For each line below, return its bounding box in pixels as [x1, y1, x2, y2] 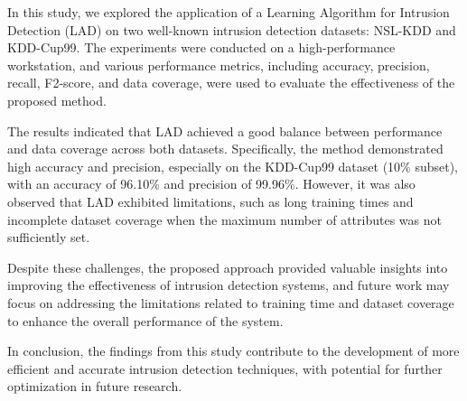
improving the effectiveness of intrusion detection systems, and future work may [7, 275, 450, 294]
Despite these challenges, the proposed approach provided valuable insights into [7, 257, 448, 276]
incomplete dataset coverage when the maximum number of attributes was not [7, 210, 442, 228]
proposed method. [7, 90, 107, 109]
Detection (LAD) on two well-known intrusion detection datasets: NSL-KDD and [7, 20, 456, 39]
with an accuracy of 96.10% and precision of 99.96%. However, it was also [7, 174, 416, 193]
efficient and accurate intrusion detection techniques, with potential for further [7, 359, 443, 378]
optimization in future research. [7, 377, 182, 396]
